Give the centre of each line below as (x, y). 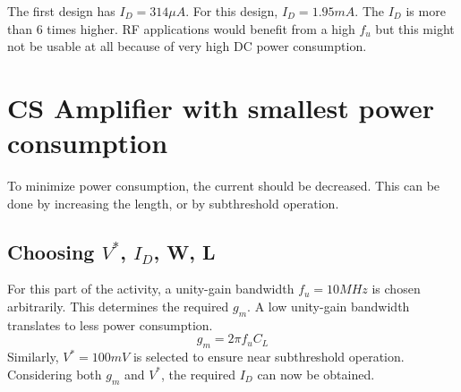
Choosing (51, 251)
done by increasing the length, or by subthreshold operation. (173, 203)
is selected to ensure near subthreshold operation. (269, 357)
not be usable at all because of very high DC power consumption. (187, 46)
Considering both (55, 374)
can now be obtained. (316, 374)
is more (426, 11)
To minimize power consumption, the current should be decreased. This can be (224, 186)
